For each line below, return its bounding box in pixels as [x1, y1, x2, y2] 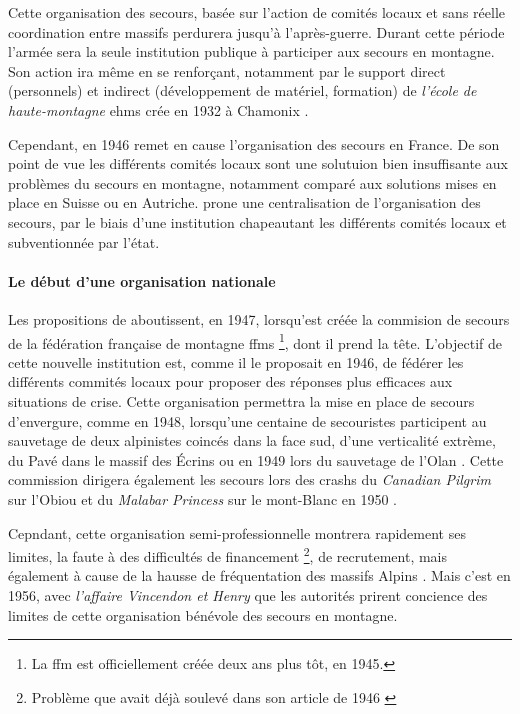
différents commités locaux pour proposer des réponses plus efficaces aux [8, 371, 453, 392]
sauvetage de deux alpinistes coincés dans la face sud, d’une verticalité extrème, [8, 430, 496, 451]
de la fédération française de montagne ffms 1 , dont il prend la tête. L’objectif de [8, 329, 502, 353]
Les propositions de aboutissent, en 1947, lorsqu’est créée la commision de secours [8, 308, 510, 329]
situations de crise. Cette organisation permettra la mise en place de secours [8, 390, 475, 411]
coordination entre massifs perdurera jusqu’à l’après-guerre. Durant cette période [8, 21, 505, 42]
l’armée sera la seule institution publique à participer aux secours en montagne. [8, 41, 495, 62]
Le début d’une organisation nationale [8, 270, 276, 291]
